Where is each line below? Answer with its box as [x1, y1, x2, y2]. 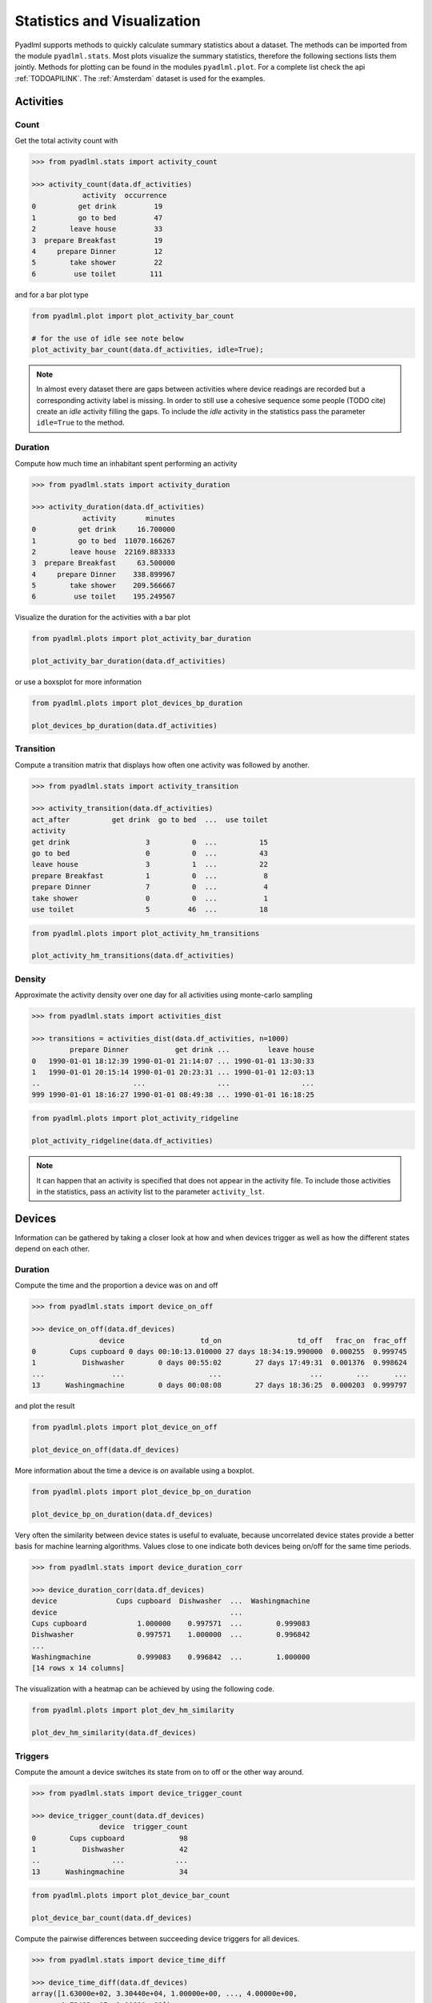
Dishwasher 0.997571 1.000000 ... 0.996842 [31, 1630, 310, 1639]
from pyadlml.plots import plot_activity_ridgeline [31, 1114, 239, 1123]
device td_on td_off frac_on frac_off [98, 1336, 407, 1345]
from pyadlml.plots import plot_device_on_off [31, 1423, 218, 1432]
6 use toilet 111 [31, 269, 163, 278]
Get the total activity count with [14, 135, 118, 145]
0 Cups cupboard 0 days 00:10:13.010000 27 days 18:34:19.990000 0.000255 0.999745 [31, 1347, 407, 1356]
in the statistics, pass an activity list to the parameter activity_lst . [36, 1187, 265, 1196]
